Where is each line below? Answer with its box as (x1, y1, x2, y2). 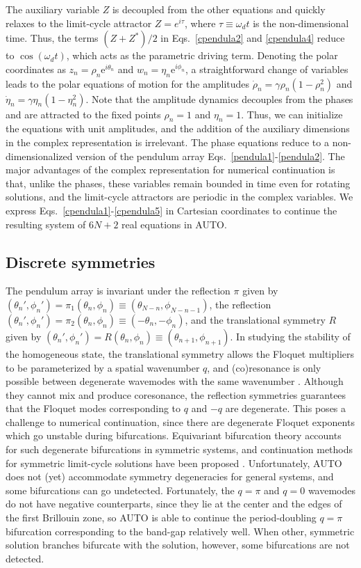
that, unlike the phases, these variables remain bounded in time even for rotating (6, 175, 351, 190)
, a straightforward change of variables (185, 61, 349, 76)
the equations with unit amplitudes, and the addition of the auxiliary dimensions (6, 121, 350, 136)
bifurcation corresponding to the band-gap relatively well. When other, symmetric (6, 523, 355, 538)
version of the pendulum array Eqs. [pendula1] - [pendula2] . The (76, 148, 345, 163)
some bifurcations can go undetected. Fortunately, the (6, 482, 235, 497)
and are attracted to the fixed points (6, 106, 161, 121)
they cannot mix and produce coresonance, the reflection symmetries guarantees (6, 387, 346, 402)
